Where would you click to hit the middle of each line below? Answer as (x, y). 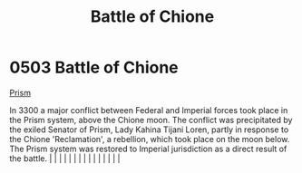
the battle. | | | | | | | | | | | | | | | (65, 158)
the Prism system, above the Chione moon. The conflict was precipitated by (151, 120)
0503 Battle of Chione (94, 67)
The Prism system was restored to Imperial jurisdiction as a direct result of (148, 149)
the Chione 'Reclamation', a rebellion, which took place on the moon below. (150, 139)
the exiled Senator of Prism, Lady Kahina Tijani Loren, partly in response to (149, 130)
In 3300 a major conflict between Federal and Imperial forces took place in (149, 110)
